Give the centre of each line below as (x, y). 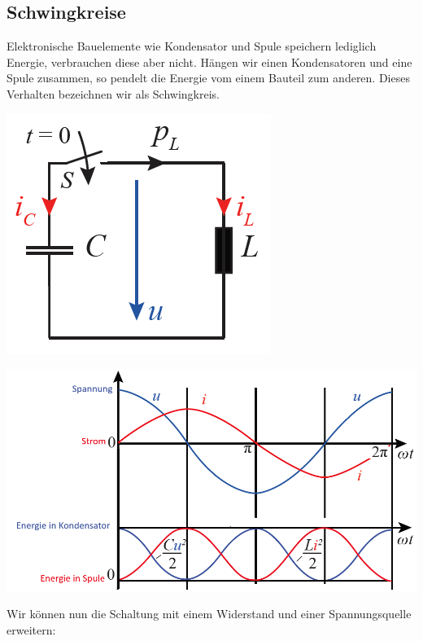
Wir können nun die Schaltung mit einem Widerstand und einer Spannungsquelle (209, 614)
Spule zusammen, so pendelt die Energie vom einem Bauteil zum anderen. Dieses (208, 78)
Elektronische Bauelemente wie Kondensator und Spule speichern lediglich (192, 46)
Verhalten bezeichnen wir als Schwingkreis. (113, 93)
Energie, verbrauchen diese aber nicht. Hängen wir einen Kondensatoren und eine (209, 61)
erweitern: (31, 629)
